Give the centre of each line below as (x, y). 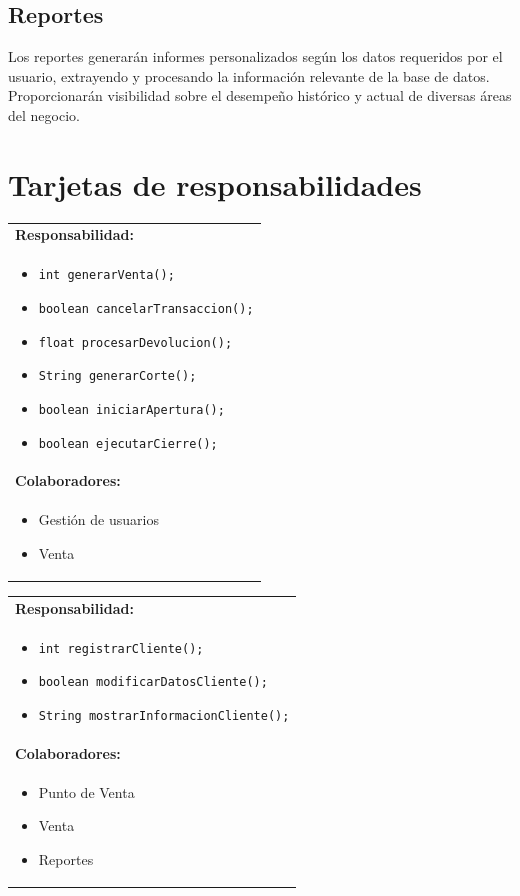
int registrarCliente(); (121, 648)
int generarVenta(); (106, 275)
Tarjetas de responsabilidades (215, 183)
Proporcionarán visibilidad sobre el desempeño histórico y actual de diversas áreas (260, 95)
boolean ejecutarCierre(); (128, 443)
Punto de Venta (86, 791)
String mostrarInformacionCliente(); (164, 715)
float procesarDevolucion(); (135, 342)
